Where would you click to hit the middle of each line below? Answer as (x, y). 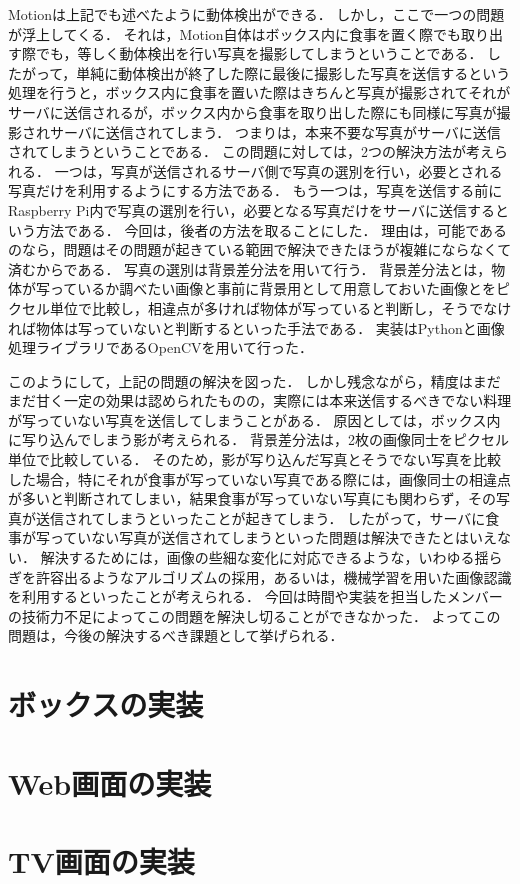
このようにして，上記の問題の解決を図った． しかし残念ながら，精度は (240, 380)
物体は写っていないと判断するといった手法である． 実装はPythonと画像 (270, 327)
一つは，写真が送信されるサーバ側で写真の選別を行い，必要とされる (278, 170)
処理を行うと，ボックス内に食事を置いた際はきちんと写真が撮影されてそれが (259, 92)
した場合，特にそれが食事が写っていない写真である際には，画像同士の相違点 (259, 478)
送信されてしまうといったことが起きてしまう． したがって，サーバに (260, 517)
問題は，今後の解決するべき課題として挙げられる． (176, 635)
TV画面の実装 (101, 860)
